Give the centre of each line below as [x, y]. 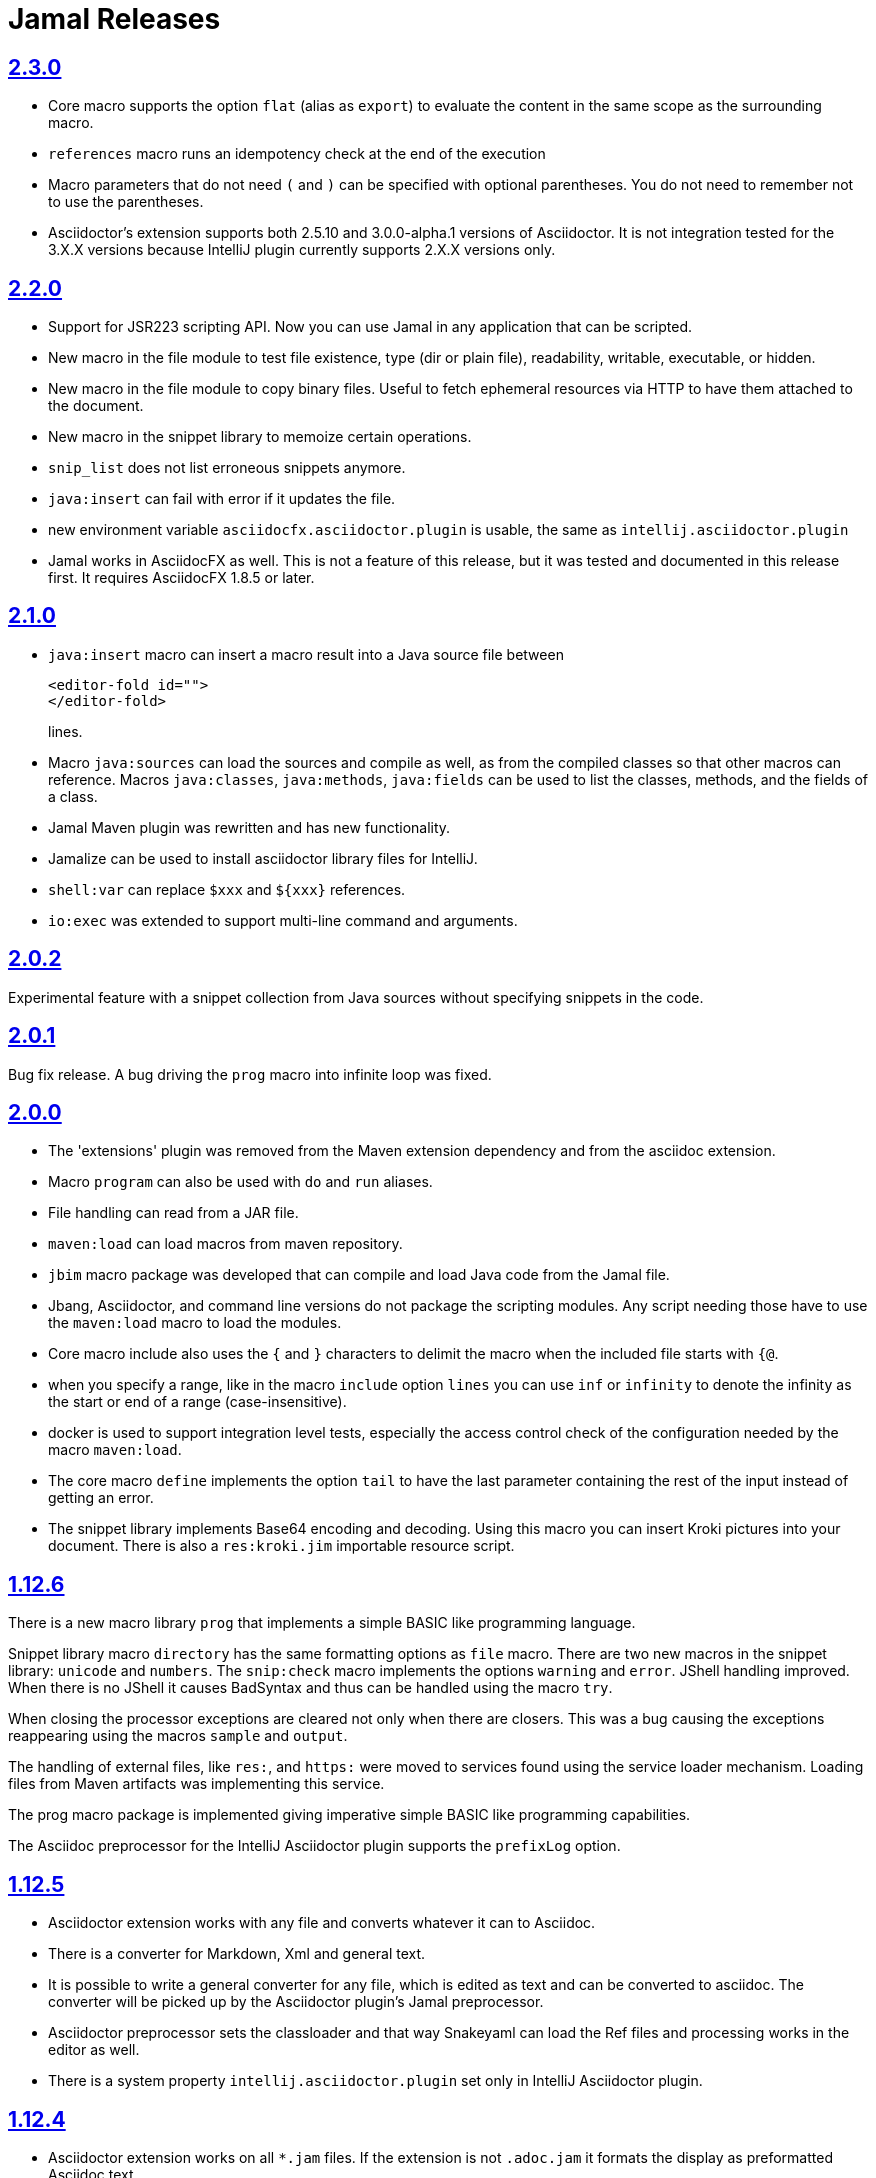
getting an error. [101, 1498]
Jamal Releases [114, 19]
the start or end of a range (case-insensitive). [197, 1402]
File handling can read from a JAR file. [173, 1213]
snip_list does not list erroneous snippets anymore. [227, 468]
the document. [96, 406]
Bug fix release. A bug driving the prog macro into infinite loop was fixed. [250, 1074]
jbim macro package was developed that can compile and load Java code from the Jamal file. [359, 1275]
